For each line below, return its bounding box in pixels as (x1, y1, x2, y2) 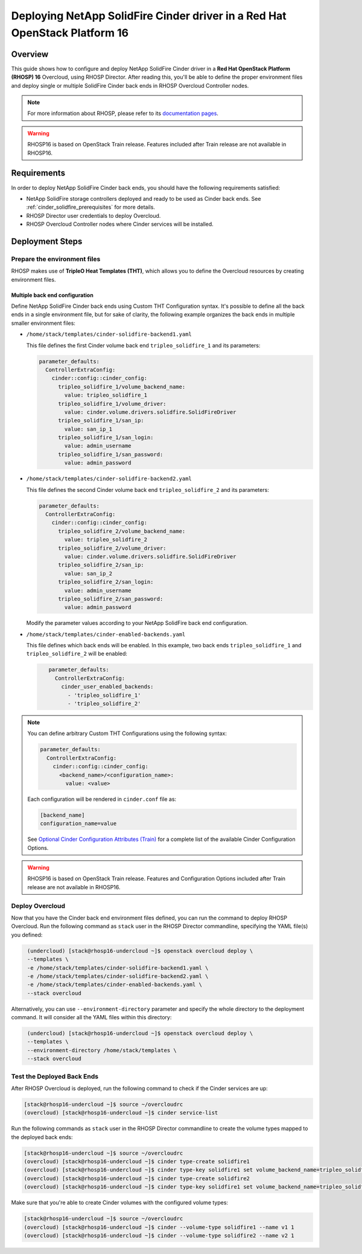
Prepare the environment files (11, 255, 101, 263)
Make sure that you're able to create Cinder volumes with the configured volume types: (11, 1199, 229, 1206)
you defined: (11, 931, 43, 938)
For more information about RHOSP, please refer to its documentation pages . (27, 109, 218, 117)
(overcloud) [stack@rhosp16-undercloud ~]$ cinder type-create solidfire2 (24, 1175, 250, 1182)
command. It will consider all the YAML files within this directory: (11, 1014, 172, 1021)
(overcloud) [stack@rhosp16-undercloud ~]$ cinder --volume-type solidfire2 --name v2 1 (24, 1232, 295, 1239)
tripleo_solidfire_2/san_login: (58, 578, 154, 586)
